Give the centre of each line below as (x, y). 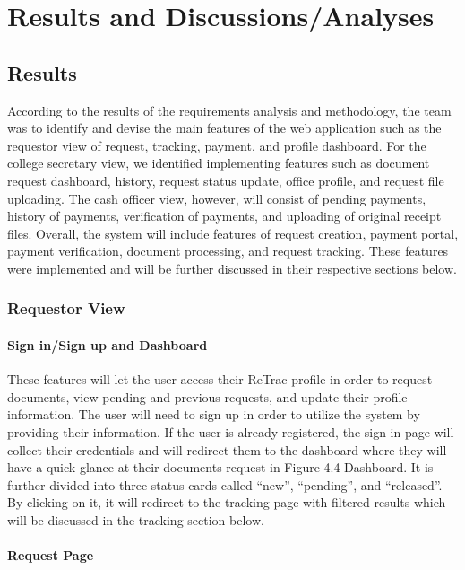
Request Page (51, 555)
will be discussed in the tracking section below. (136, 519)
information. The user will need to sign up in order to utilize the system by (214, 414)
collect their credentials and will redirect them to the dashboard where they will (227, 449)
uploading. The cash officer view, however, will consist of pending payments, (217, 198)
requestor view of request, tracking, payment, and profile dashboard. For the (217, 145)
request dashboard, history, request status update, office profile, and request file (226, 180)
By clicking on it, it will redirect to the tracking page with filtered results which (227, 502)
